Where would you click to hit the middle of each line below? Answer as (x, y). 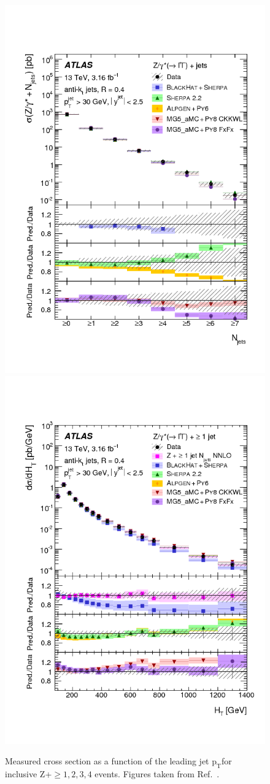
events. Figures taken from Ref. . (157, 773)
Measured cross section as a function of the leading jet (107, 761)
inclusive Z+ (29, 773)
